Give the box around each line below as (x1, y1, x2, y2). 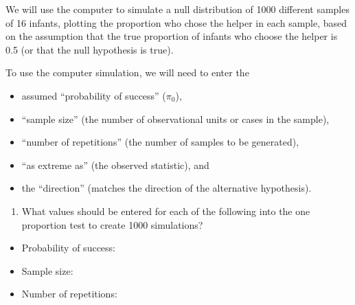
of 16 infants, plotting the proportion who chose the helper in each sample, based (5, 15, 347, 30)
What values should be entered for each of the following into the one (21, 203, 310, 218)
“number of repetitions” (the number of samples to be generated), (21, 135, 299, 149)
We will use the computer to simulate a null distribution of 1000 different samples (5, 2, 350, 16)
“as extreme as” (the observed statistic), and (21, 157, 209, 172)
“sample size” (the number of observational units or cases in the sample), (21, 111, 330, 126)
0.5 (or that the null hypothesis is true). (5, 42, 174, 56)
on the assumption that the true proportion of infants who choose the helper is (5, 29, 338, 43)
